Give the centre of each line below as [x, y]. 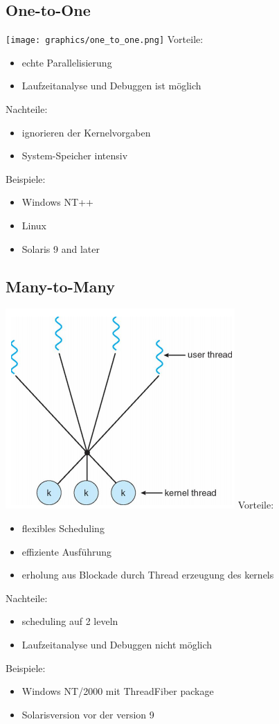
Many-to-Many [60, 286]
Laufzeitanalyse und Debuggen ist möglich [111, 86]
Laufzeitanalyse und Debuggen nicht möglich [117, 644]
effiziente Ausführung [67, 551]
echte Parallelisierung [67, 62]
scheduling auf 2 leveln [70, 621]
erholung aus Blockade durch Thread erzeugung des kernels [148, 575]
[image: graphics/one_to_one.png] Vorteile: [105, 39]
